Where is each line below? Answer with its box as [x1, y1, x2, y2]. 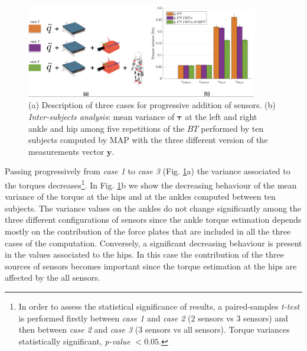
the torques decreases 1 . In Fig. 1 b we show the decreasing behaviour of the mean [5, 177, 297, 191]
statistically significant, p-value [18, 334, 130, 347]
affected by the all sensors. [5, 271, 100, 284]
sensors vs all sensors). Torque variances [145, 323, 290, 336]
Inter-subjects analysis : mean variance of [28, 110, 175, 122]
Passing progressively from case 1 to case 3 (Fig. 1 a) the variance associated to [5, 165, 290, 177]
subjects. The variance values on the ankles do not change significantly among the [5, 201, 302, 214]
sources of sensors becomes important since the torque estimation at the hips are [5, 259, 297, 272]
